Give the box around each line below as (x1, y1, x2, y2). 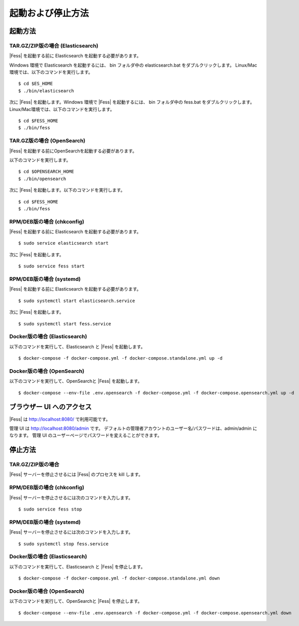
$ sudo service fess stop (18, 506, 83, 512)
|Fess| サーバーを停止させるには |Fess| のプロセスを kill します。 (9, 472, 143, 478)
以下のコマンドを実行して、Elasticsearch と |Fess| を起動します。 (9, 344, 145, 350)
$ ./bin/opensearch (18, 176, 66, 182)
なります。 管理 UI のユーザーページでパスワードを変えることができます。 (9, 432, 162, 438)
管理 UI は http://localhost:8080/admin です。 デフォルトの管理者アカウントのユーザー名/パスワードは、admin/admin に (9, 425, 258, 431)
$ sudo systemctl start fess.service (18, 321, 112, 326)
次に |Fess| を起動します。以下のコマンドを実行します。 (9, 187, 125, 193)
